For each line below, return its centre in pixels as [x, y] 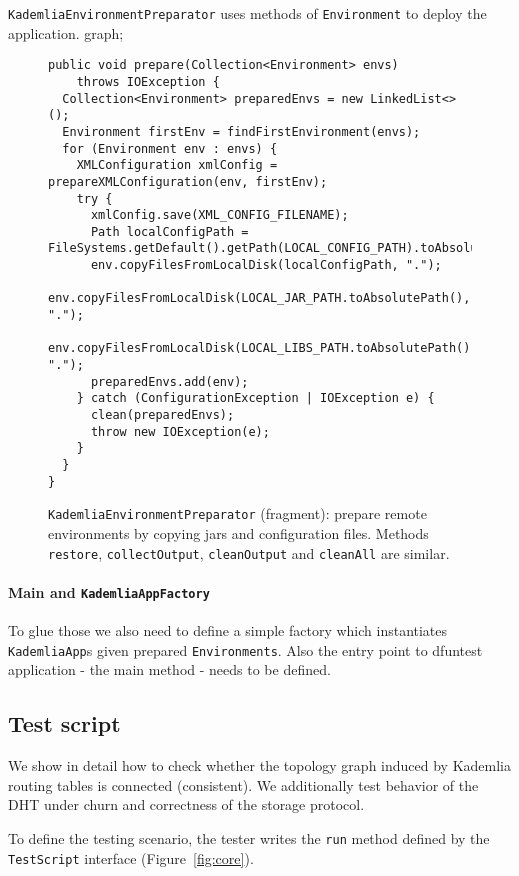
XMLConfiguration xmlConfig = [177, 165]
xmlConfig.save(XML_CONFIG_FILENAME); [219, 215]
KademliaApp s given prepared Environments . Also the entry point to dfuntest [245, 649]
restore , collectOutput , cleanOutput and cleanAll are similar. [249, 552]
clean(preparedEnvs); [162, 415]
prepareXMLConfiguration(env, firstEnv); [188, 181]
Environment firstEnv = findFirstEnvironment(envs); [241, 131]
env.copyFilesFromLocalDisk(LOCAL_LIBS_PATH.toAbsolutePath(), [263, 348]
